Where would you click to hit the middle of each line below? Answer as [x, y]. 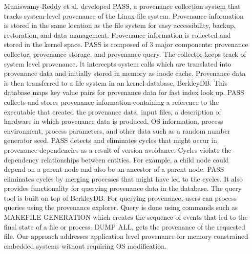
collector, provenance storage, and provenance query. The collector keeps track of [125, 54]
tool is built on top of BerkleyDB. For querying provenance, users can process [120, 197]
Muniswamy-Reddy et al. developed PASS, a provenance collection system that [122, 6]
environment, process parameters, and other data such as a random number [117, 130]
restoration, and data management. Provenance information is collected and [117, 35]
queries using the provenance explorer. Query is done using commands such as [121, 207]
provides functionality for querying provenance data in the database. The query [123, 188]
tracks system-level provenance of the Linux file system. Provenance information [124, 15]
